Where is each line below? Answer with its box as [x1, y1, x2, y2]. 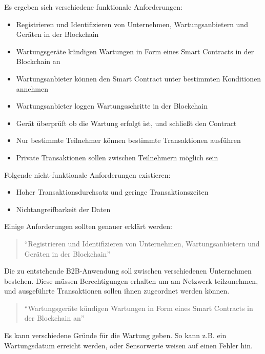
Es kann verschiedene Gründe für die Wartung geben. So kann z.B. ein [4, 330, 227, 341]
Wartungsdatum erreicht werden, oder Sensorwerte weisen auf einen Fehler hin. [4, 340, 253, 350]
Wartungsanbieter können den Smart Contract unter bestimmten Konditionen [16, 73, 261, 84]
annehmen [16, 83, 49, 94]
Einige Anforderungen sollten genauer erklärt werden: [4, 221, 172, 232]
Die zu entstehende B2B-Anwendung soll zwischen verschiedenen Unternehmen [4, 265, 252, 276]
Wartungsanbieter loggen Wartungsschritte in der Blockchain [16, 100, 208, 111]
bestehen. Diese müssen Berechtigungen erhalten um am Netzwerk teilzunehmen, [4, 275, 258, 286]
